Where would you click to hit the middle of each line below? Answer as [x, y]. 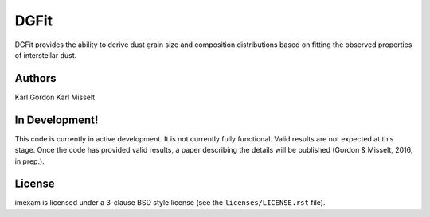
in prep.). [30, 161]
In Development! [57, 120]
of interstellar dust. [46, 55]
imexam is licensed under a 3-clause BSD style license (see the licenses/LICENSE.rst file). [170, 203]
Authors [35, 78]
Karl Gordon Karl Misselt [55, 97]
